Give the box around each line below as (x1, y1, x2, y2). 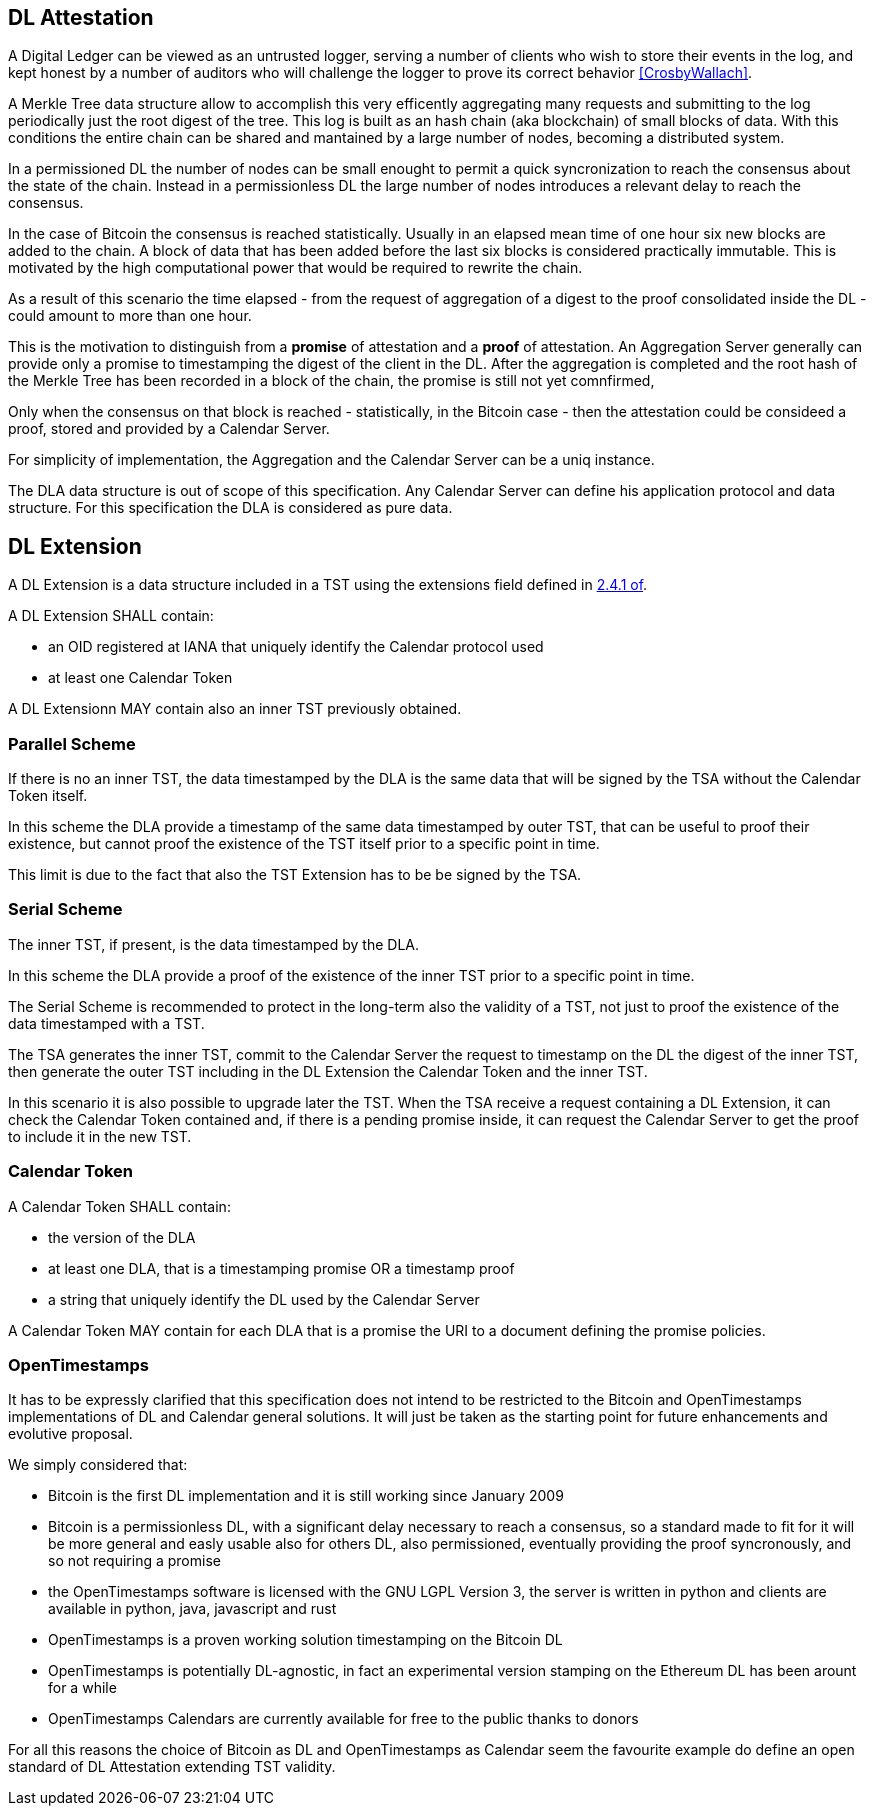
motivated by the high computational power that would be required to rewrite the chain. (8, 259, 583, 277)
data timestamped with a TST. (8, 1014, 205, 1032)
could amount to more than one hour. (8, 307, 252, 325)
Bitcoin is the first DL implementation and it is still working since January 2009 (48, 1487, 564, 1505)
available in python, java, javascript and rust (48, 1600, 337, 1618)
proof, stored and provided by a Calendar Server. (8, 420, 330, 438)
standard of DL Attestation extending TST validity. (8, 1758, 336, 1776)
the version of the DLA (48, 1228, 196, 1246)
